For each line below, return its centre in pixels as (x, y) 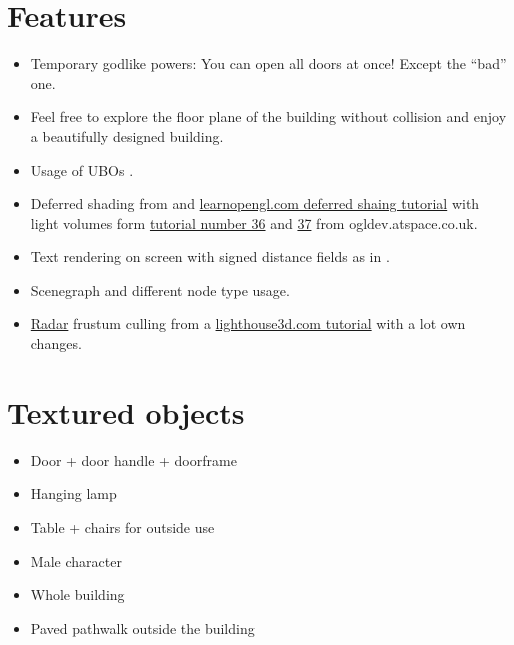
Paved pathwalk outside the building (142, 627)
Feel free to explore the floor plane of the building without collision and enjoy (268, 116)
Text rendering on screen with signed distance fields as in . (210, 256)
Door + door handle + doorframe (133, 459)
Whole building (77, 594)
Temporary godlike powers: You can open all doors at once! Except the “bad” (268, 63)
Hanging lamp (73, 493)
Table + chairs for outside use (122, 526)
